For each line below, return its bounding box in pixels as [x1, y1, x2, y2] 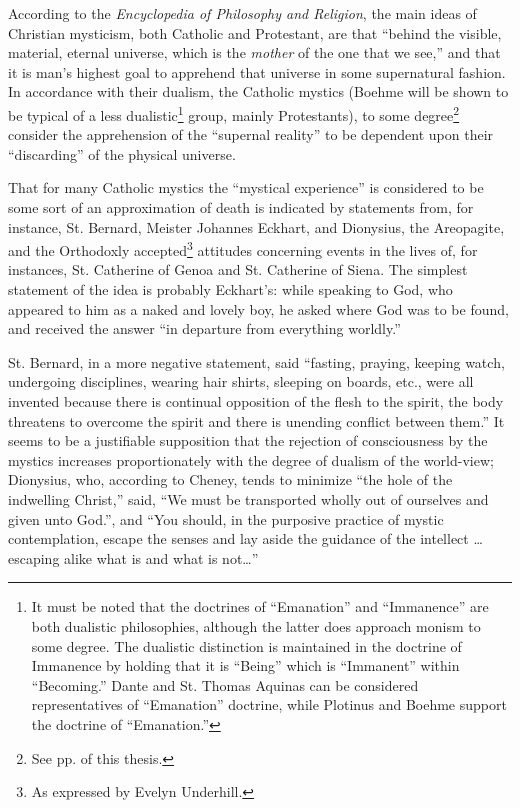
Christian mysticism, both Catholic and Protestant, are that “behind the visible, [8, 22, 502, 43]
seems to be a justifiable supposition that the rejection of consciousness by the [8, 430, 488, 451]
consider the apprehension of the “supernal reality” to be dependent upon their [8, 124, 494, 145]
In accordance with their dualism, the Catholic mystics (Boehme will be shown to [8, 81, 509, 102]
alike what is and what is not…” [64, 547, 259, 568]
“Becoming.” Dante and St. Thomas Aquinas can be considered [31, 674, 419, 695]
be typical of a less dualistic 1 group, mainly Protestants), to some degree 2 [8, 101, 460, 125]
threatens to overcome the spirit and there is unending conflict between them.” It [8, 410, 505, 431]
